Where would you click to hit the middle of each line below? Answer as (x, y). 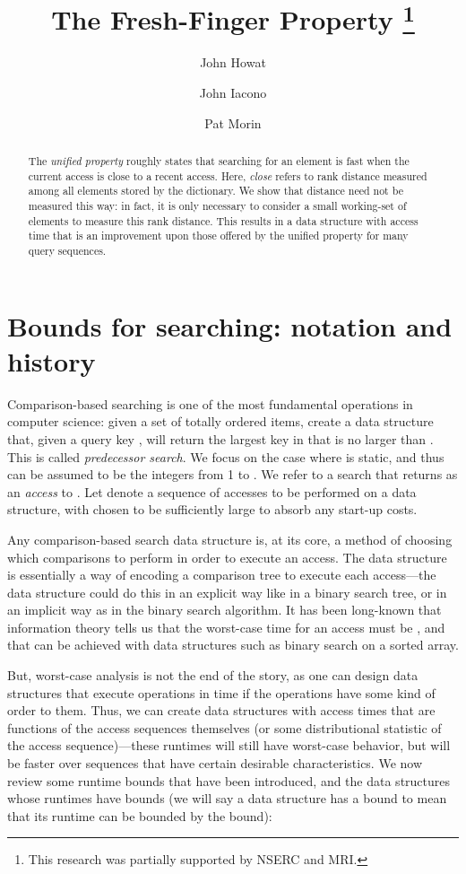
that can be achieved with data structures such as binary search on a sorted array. (233, 645)
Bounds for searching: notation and (230, 325)
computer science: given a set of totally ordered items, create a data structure (220, 421)
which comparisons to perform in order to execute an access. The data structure (227, 557)
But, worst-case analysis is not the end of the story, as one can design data (213, 675)
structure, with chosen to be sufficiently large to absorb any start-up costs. (212, 509)
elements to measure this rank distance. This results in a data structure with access (223, 220)
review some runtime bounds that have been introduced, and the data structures (229, 780)
